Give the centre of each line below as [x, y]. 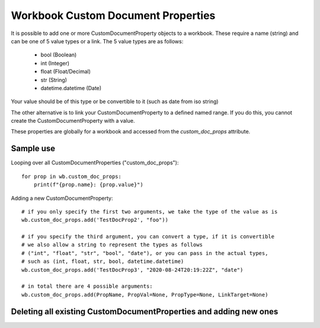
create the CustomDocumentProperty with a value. [73, 121]
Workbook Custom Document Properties [113, 15]
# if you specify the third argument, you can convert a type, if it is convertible [148, 237]
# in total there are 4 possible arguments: [87, 286]
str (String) [54, 79]
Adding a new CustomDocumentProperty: [62, 198]
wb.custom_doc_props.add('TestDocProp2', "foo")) [95, 220]
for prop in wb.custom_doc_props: [71, 176]
